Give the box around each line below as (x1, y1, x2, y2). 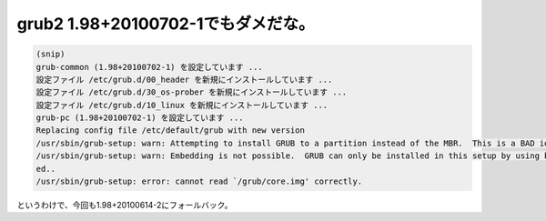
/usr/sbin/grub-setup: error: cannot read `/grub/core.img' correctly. (35, 176, 363, 186)
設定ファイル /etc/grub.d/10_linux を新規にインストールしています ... (35, 100, 329, 110)
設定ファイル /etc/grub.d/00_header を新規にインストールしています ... (35, 74, 333, 85)
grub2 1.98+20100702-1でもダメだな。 (16, 14, 315, 34)
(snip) (35, 49, 66, 59)
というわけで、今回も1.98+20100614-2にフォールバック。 (16, 200, 233, 211)
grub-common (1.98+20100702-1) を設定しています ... (35, 62, 263, 72)
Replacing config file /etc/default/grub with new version (35, 126, 305, 136)
